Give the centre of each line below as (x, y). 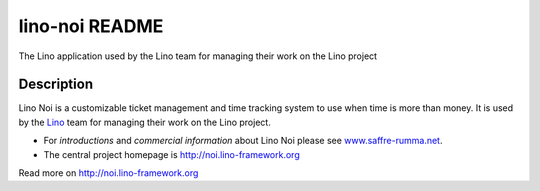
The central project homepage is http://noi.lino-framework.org (171, 154)
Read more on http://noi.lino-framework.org (108, 173)
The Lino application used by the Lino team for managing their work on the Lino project (198, 56)
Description (56, 84)
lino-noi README (91, 26)
